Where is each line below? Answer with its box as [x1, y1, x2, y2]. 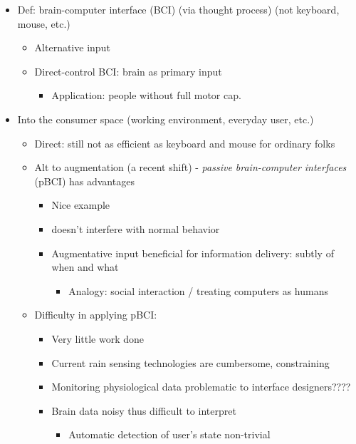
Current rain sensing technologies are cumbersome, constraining [51, 355, 330, 370]
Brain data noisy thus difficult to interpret [51, 403, 236, 418]
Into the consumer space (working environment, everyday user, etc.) [17, 111, 314, 126]
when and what [51, 259, 119, 274]
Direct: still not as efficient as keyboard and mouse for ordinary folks [34, 135, 335, 150]
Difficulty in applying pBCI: [34, 307, 157, 322]
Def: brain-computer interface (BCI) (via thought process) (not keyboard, [17, 2, 340, 16]
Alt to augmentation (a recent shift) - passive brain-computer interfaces [34, 160, 347, 175]
